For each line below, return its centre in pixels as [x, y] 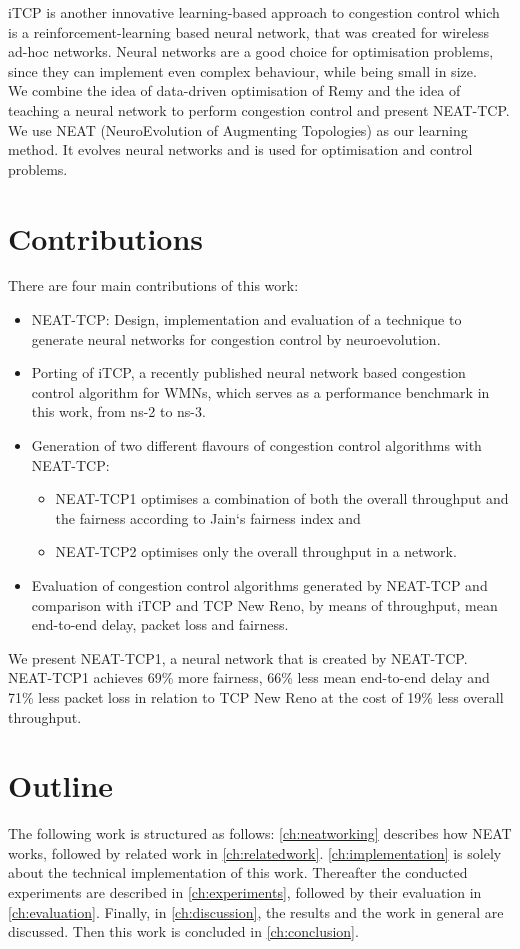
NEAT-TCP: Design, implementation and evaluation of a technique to [246, 319]
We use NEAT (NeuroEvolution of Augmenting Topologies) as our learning [238, 129]
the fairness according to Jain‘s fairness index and [208, 517]
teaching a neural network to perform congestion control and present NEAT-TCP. [259, 109]
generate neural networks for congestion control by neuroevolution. [236, 338]
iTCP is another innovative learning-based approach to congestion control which [254, 12]
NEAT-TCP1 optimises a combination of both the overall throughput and [282, 498]
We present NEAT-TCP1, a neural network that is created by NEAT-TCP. [238, 657]
